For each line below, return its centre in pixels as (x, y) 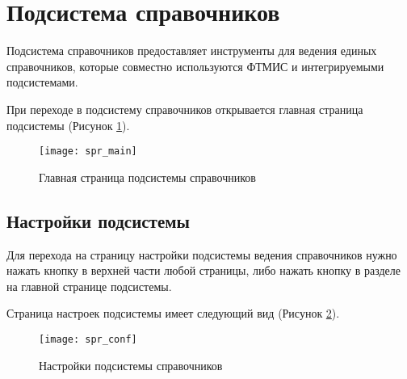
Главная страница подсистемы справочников (147, 177)
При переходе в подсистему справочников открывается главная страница (185, 109)
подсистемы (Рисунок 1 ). (68, 125)
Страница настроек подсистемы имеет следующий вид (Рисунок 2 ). (173, 313)
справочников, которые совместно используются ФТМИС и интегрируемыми (195, 66)
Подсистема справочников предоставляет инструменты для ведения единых (192, 51)
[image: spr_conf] (88, 339)
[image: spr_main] (88, 152)
